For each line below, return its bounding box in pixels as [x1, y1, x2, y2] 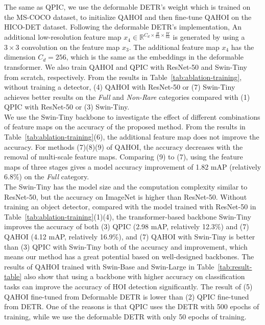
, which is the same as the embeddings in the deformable [66, 51, 244, 62]
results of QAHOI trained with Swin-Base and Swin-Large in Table [4, 261, 214, 272]
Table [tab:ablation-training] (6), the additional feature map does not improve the [4, 131, 259, 142]
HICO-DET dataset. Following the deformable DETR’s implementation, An [4, 21, 242, 32]
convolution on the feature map [21, 41, 120, 52]
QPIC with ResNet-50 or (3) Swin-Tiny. [4, 101, 130, 112]
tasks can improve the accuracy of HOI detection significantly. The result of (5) [4, 281, 253, 291]
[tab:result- [218, 261, 252, 272]
